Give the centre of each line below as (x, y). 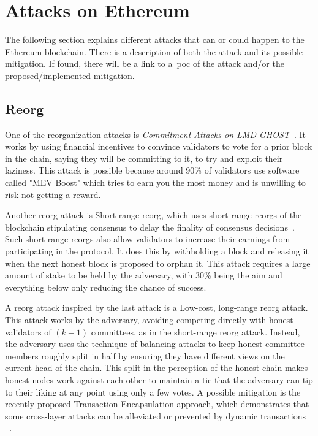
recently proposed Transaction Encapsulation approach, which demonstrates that (157, 404)
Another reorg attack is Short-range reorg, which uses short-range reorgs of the (153, 215)
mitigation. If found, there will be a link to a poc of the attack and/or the (145, 63)
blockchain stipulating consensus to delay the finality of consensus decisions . (150, 227)
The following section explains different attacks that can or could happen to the (155, 40)
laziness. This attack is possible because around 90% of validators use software (152, 170)
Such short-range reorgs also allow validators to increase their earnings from (148, 239)
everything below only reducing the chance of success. (106, 287)
